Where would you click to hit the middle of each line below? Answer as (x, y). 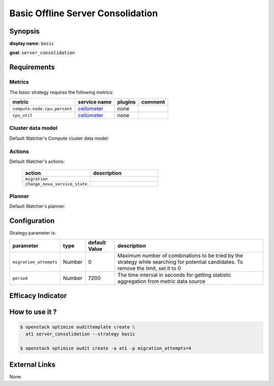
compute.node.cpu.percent (42, 108)
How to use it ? (33, 312)
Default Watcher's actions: (37, 161)
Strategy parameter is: (33, 233)
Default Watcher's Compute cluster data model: (59, 138)
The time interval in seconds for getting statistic (175, 275)
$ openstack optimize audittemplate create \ (78, 327)
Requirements (32, 67)
